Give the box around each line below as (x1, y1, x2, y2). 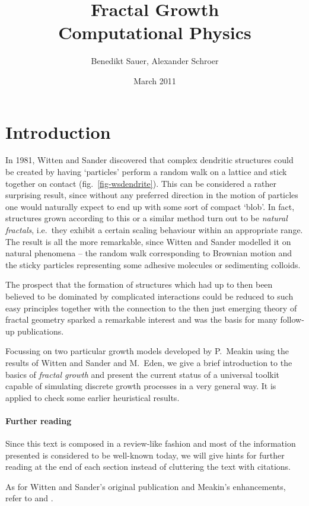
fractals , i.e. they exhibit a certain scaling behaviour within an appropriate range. (5, 224, 303, 236)
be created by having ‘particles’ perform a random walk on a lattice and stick (5, 166, 287, 178)
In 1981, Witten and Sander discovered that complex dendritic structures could (5, 154, 294, 166)
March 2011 (133, 74, 176, 87)
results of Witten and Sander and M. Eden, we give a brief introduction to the (5, 356, 292, 368)
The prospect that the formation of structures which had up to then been (5, 278, 273, 291)
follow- (280, 313, 304, 326)
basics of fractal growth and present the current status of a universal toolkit (5, 368, 280, 380)
